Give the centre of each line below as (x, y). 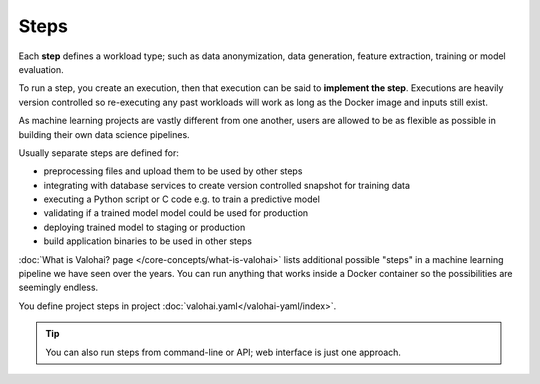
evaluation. (41, 69)
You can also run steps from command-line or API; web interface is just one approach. (223, 352)
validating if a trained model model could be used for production (176, 213)
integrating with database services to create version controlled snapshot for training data (226, 185)
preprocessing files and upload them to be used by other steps (173, 171)
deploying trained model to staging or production (144, 227)
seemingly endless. (58, 287)
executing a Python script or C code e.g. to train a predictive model (181, 199)
